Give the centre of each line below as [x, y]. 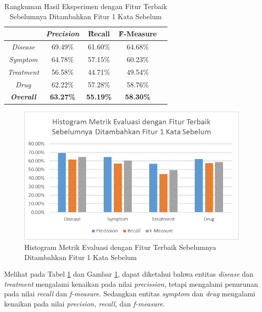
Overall [23, 97]
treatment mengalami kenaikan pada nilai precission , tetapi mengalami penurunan [131, 283]
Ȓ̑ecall [99, 34]
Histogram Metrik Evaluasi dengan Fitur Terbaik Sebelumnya [120, 247]
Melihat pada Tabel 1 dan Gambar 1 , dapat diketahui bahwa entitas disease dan [129, 274]
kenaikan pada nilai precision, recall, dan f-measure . [84, 303]
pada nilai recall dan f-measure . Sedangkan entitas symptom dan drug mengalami [130, 294]
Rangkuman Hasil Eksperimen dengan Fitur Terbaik [86, 6]
